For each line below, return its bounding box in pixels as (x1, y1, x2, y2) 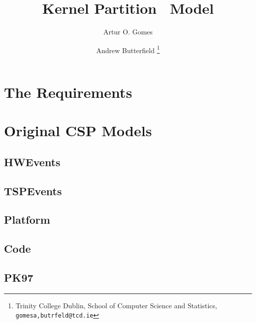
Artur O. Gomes (103, 27, 153, 37)
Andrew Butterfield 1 (96, 43, 160, 55)
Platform (4, 212, 50, 227)
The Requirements (4, 82, 132, 102)
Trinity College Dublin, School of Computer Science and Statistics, (15, 300, 217, 310)
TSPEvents (4, 183, 62, 198)
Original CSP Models (4, 120, 152, 141)
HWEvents (4, 154, 61, 169)
